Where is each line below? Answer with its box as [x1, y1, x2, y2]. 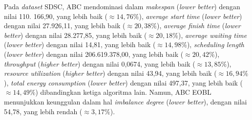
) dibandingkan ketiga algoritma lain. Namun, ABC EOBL [35, 87, 211, 97]
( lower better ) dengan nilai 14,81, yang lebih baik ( [4, 39, 156, 50]
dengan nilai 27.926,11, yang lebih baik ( [4, 20, 126, 31]
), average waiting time [178, 30, 247, 40]
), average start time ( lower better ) [139, 11, 242, 21]
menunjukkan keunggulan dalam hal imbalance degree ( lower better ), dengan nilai [4, 96, 247, 106]
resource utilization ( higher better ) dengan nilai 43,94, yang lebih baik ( [4, 68, 217, 78]
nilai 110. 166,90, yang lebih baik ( [4, 11, 107, 21]
